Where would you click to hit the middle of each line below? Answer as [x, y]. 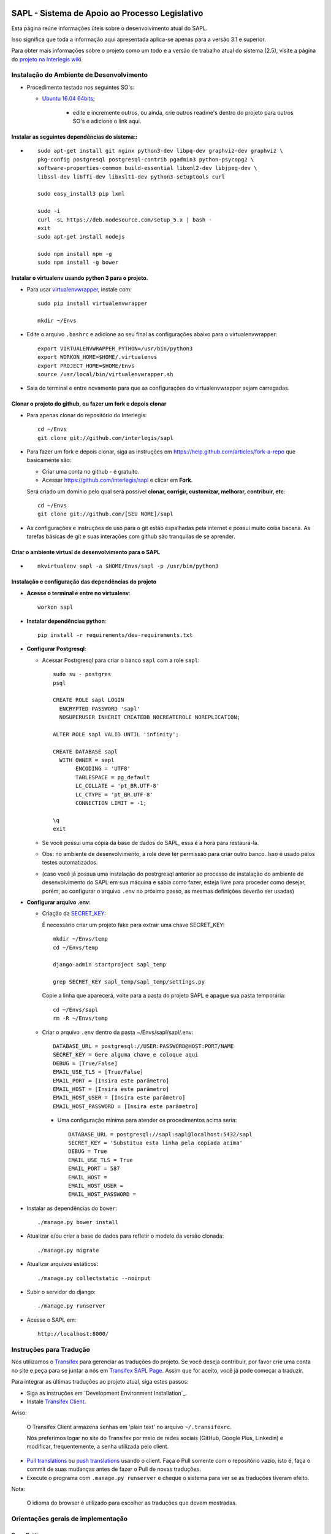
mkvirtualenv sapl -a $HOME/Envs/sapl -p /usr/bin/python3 [128, 566]
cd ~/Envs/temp [76, 947]
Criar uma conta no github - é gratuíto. [91, 471]
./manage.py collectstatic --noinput [94, 1278]
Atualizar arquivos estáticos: [62, 1264]
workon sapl [55, 607]
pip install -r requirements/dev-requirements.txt [115, 635]
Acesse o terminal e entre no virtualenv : [79, 593]
